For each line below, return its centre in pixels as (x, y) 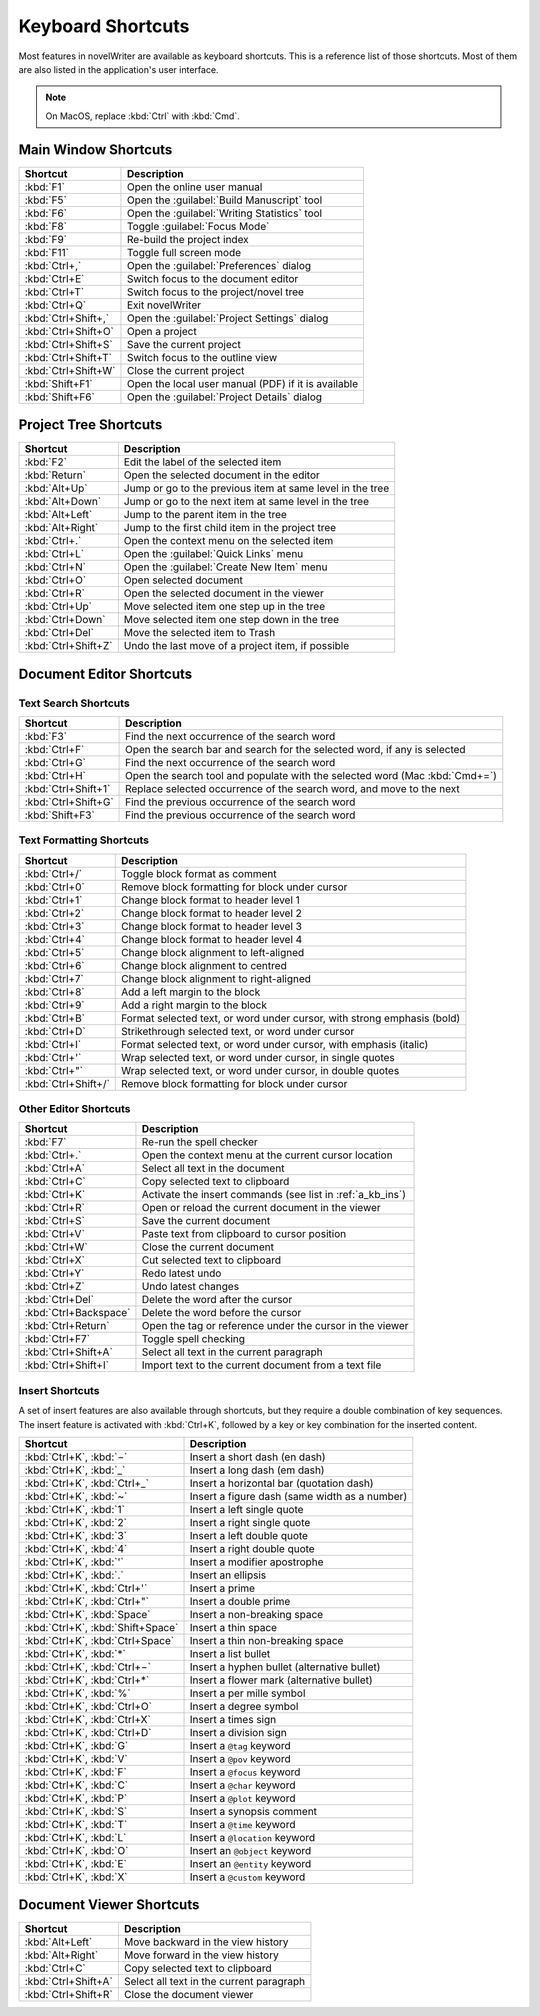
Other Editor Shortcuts (74, 1109)
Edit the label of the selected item (202, 462)
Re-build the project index (187, 239)
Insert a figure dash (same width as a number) (298, 1496)
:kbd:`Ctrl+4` (54, 939)
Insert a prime (222, 1588)
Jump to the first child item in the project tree (230, 528)
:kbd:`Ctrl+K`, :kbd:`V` (76, 1758)
